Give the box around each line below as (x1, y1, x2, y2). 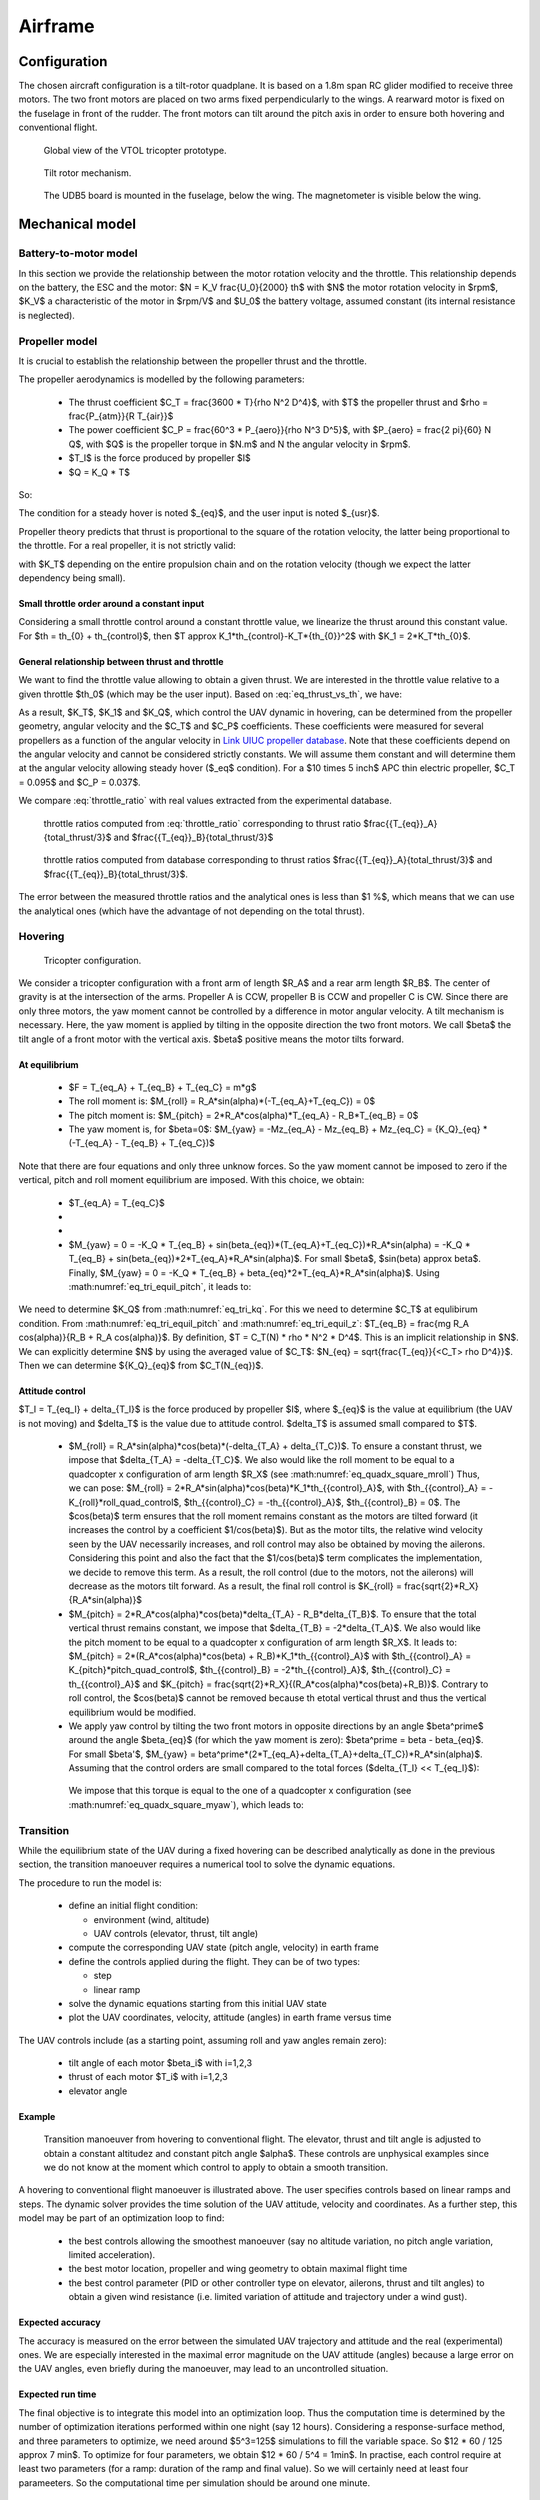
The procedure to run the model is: (18, 1876, 162, 1889)
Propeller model (18, 334, 98, 348)
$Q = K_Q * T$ (68, 466, 130, 478)
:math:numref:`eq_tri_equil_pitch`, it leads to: (68, 1280, 252, 1292)
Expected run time (18, 2388, 97, 2400)
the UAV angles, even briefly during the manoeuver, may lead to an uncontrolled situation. (18, 2363, 389, 2375)
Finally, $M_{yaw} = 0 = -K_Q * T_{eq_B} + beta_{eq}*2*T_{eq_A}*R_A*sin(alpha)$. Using (68, 1266, 440, 1279)
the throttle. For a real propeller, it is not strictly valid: (18, 540, 237, 552)
